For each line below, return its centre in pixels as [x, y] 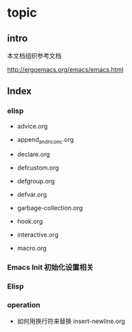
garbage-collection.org [50, 208]
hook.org [30, 221]
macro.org [32, 248]
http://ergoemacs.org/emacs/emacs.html [65, 70]
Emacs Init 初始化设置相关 [51, 268]
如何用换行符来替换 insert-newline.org [71, 321]
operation [24, 305]
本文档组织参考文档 [34, 56]
